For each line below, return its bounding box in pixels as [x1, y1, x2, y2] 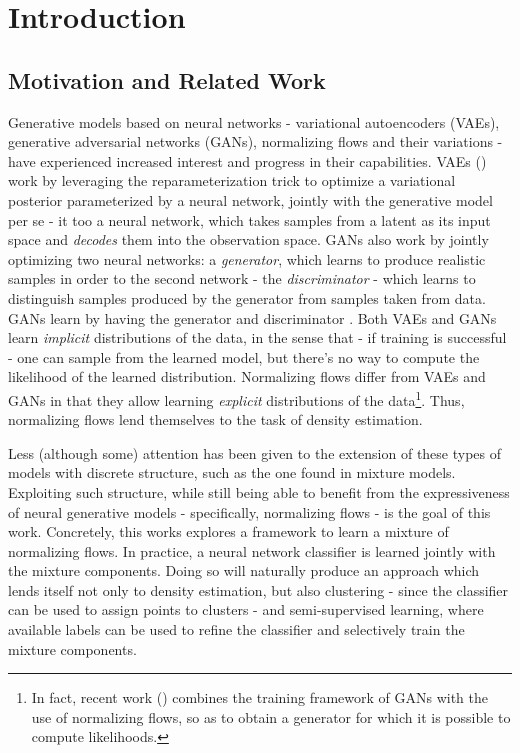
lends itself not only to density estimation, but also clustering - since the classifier [8, 579, 509, 600]
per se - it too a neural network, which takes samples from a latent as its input [8, 209, 491, 230]
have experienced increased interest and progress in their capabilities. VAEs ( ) [8, 150, 487, 171]
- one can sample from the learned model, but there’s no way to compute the [8, 346, 480, 367]
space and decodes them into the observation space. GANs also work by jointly [8, 229, 489, 250]
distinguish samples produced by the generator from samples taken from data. [8, 287, 486, 308]
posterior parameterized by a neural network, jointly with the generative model [8, 189, 493, 210]
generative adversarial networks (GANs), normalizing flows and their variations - [8, 131, 503, 152]
